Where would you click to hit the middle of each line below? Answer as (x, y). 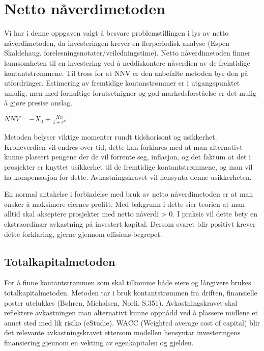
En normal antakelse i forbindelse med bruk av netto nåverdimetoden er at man (129, 194)
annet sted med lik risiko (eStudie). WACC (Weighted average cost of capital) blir (132, 322)
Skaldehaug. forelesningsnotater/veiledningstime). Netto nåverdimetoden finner (127, 53)
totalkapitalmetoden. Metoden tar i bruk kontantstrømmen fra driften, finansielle (131, 292)
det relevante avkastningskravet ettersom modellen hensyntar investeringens (122, 332)
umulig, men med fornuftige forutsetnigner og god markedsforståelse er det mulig (130, 92)
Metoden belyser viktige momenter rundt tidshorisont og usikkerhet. (111, 137)
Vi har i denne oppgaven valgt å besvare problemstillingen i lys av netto (116, 33)
